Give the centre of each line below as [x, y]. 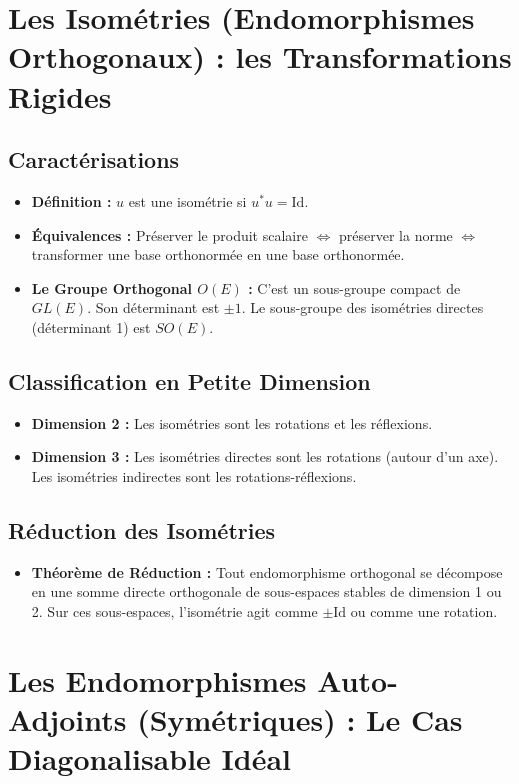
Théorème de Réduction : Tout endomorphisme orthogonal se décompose [267, 571]
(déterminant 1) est [91, 326]
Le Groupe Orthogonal [111, 287]
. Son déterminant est [153, 307]
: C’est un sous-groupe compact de [354, 287]
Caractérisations [94, 159]
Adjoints [67, 718]
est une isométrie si [187, 200]
